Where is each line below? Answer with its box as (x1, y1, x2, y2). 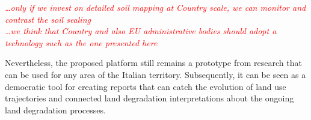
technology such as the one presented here (5, 36, 158, 49)
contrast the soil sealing (5, 13, 91, 25)
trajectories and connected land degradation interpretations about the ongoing (5, 92, 294, 104)
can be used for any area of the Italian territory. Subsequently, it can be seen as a (5, 68, 306, 80)
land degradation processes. (5, 103, 106, 116)
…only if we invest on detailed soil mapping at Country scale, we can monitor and (5, 1, 306, 13)
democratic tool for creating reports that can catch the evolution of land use (5, 80, 286, 92)
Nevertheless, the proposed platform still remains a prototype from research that (5, 56, 302, 69)
